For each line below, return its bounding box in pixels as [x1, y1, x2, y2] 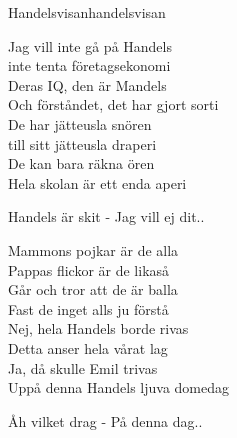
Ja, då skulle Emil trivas [8, 357, 158, 378]
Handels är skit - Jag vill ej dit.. [8, 206, 205, 227]
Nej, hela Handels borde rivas [8, 318, 189, 339]
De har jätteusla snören [8, 113, 152, 134]
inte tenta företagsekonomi [8, 55, 171, 76]
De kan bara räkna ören [8, 153, 155, 174]
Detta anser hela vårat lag [8, 337, 168, 358]
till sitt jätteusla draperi [8, 133, 157, 154]
